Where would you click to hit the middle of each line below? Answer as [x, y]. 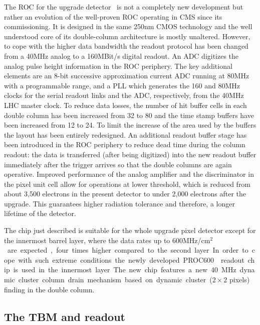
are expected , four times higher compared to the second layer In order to [128, 250]
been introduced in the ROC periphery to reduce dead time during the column [125, 144]
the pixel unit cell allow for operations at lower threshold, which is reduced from [127, 184]
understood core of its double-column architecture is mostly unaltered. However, [127, 36]
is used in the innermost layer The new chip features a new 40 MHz [125, 269]
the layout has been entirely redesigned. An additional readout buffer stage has [125, 134]
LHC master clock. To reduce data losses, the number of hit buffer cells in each [125, 105]
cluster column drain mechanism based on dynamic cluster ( [115, 280]
